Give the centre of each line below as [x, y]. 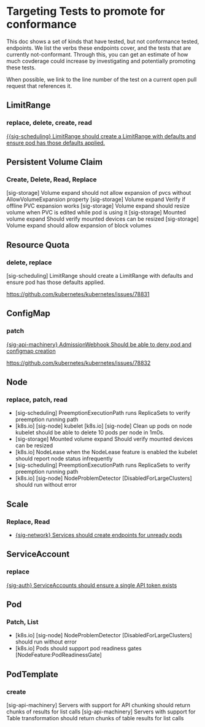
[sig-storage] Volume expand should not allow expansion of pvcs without [99, 193]
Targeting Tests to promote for [86, 11]
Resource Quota [38, 245]
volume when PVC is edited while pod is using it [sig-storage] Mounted [96, 213]
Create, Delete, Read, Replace [52, 179]
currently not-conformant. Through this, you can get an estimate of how [97, 54]
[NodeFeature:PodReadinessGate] [59, 655]
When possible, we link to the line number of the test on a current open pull [102, 79]
